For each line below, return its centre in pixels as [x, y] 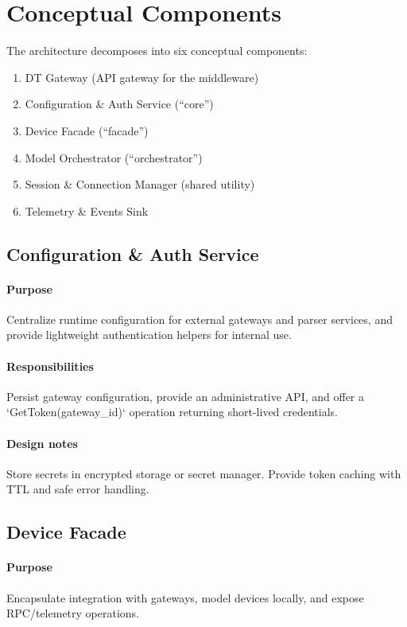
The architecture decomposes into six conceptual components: [157, 51]
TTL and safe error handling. [78, 489]
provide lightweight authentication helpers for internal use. [149, 335]
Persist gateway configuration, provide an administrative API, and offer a [186, 396]
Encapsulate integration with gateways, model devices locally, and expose [185, 597]
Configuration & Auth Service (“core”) [119, 104]
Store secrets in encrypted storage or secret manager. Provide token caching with [204, 473]
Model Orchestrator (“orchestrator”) [114, 157]
